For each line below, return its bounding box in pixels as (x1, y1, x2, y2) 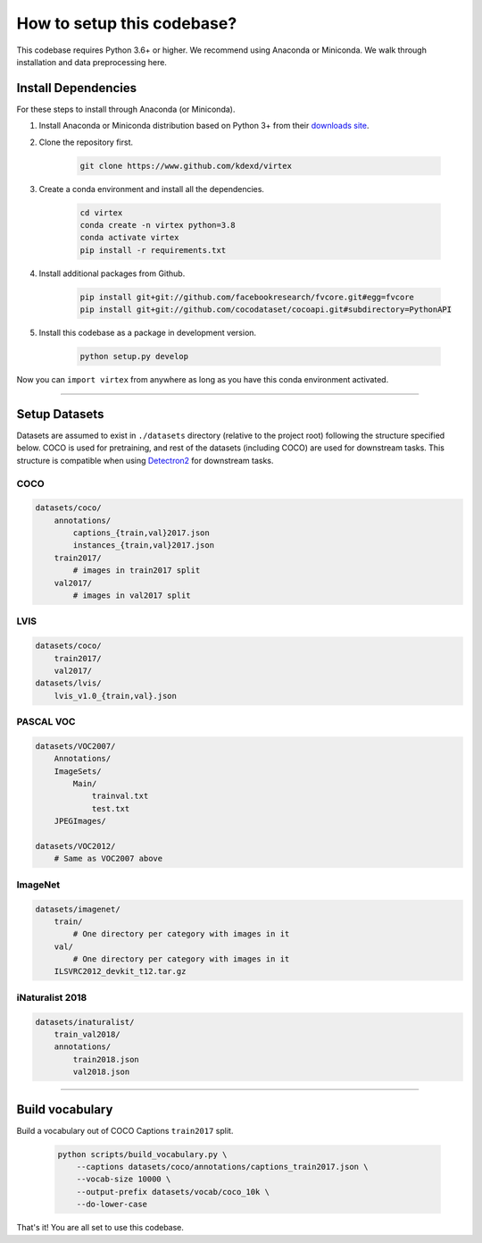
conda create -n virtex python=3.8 (79, 220, 236, 230)
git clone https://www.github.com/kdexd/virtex (79, 161, 292, 171)
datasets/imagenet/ (35, 903, 120, 914)
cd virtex (79, 207, 123, 218)
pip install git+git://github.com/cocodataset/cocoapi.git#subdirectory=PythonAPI (79, 305, 453, 315)
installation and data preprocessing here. (16, 56, 167, 67)
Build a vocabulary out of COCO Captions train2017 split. (16, 1125, 234, 1136)
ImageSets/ (54, 766, 102, 777)
